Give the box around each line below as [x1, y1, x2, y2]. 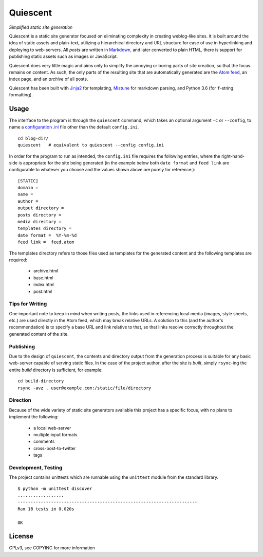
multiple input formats [33, 431, 77, 437]
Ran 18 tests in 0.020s [18, 506, 75, 512]
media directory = [18, 219, 62, 225]
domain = [18, 185, 38, 191]
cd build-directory [18, 378, 64, 384]
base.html [33, 275, 54, 281]
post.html [33, 288, 53, 294]
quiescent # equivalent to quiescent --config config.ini [18, 143, 164, 148]
